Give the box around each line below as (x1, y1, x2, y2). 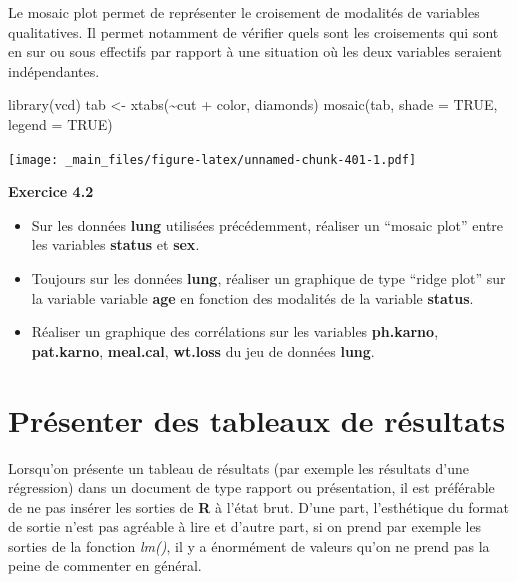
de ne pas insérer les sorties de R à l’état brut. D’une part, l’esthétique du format (8, 496, 510, 517)
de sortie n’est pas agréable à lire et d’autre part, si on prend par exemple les (8, 516, 482, 537)
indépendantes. (8, 60, 100, 81)
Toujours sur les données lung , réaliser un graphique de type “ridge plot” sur (31, 268, 506, 288)
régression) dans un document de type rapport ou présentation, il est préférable (8, 477, 495, 498)
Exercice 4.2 (8, 181, 94, 202)
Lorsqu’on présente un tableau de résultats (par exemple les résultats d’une (8, 457, 469, 478)
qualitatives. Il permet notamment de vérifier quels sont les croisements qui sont (8, 21, 499, 42)
